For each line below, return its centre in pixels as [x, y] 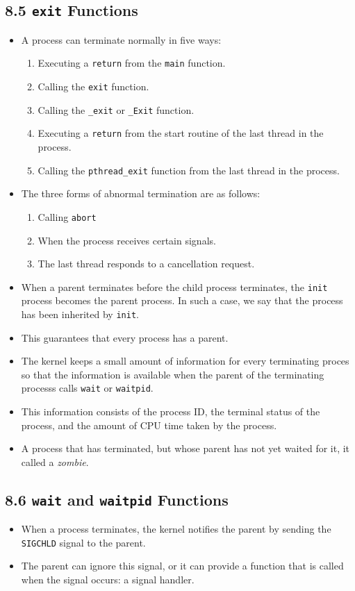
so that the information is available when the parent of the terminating [173, 374]
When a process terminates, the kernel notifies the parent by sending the [176, 529]
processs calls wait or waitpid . [87, 388]
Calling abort [67, 216]
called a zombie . [55, 461]
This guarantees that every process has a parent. [125, 337]
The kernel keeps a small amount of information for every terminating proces [185, 361]
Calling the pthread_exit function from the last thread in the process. [189, 170]
